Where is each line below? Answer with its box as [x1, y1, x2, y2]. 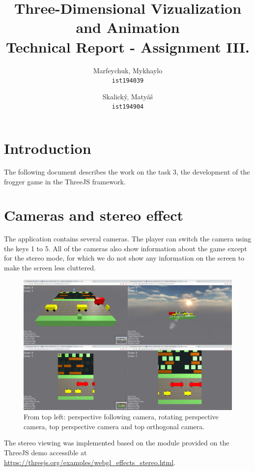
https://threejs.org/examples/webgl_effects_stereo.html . [4, 457, 175, 467]
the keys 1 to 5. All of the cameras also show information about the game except [4, 243, 247, 253]
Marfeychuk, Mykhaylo [93, 65, 163, 75]
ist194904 [112, 103, 144, 111]
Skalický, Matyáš [102, 91, 153, 101]
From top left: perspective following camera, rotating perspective [24, 412, 219, 422]
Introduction [4, 138, 91, 158]
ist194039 [112, 77, 144, 85]
